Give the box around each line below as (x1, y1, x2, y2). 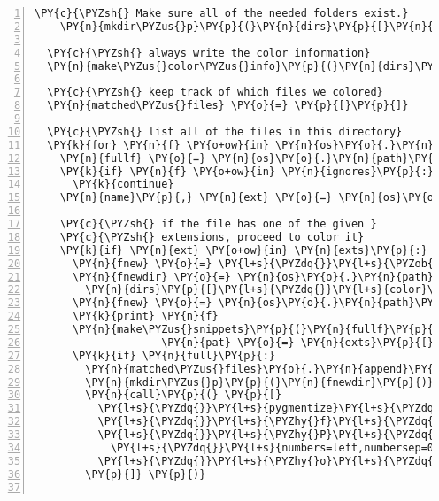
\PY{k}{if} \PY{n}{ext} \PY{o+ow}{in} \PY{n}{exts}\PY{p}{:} (59, 243, 427, 257)
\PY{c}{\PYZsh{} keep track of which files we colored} (47, 86, 383, 99)
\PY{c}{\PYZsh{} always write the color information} (47, 46, 371, 59)
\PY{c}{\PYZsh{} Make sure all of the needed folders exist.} (35, 7, 409, 19)
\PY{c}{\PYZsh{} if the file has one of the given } (59, 218, 377, 230)
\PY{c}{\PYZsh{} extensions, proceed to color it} (59, 230, 365, 243)
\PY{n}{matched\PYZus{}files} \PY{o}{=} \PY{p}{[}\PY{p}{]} (47, 99, 409, 112)
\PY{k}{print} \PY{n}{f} (72, 310, 219, 323)
